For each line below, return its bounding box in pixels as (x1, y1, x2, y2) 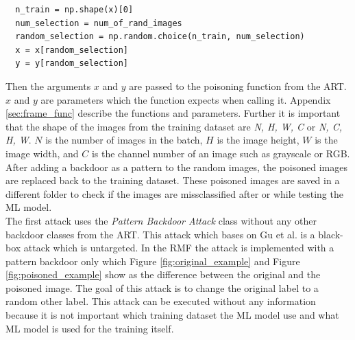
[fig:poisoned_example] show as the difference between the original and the (5, 267, 321, 282)
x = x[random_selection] (15, 45, 128, 55)
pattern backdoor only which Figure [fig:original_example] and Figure (5, 253, 300, 268)
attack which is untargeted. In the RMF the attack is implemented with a (23, 240, 334, 255)
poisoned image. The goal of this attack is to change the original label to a (5, 280, 319, 295)
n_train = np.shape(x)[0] (15, 5, 134, 14)
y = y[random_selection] (15, 58, 128, 69)
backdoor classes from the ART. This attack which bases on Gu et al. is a (5, 227, 315, 241)
